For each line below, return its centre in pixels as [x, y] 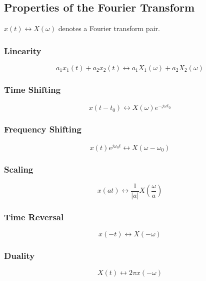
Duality [19, 256]
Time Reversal [34, 217]
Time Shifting [32, 89]
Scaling [19, 169]
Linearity [23, 50]
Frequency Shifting [43, 129]
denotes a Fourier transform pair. [109, 28]
